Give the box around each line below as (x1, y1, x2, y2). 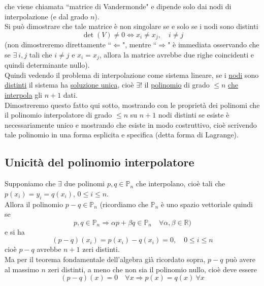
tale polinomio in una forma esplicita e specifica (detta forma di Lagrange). (5, 129, 239, 140)
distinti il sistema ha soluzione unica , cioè (5, 79, 134, 90)
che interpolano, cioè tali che (136, 178, 225, 189)
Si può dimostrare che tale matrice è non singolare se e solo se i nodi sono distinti (5, 21, 258, 32)
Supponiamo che (5, 178, 56, 189)
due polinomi (64, 178, 105, 189)
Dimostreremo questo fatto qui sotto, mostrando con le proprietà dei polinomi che (5, 99, 260, 110)
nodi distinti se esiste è (158, 109, 229, 120)
